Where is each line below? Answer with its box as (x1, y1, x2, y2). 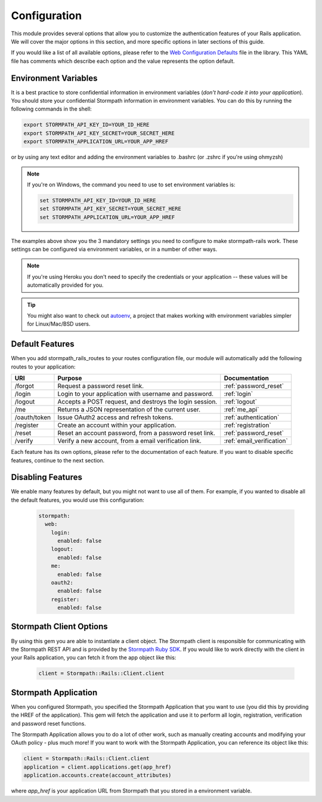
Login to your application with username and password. (57, 390, 214, 398)
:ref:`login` (224, 390, 253, 398)
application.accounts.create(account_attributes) (23, 772, 172, 779)
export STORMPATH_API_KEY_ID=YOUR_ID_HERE (23, 121, 150, 128)
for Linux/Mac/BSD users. (27, 320, 91, 328)
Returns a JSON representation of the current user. (57, 405, 201, 414)
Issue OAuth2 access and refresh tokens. (57, 413, 174, 422)
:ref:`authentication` (224, 413, 280, 422)
